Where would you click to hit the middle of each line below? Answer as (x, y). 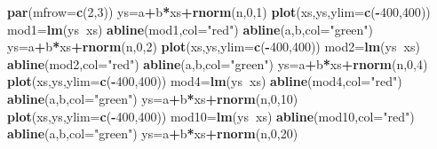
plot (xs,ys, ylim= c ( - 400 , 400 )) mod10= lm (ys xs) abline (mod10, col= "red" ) (211, 116)
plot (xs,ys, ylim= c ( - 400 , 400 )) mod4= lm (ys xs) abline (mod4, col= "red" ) (205, 81)
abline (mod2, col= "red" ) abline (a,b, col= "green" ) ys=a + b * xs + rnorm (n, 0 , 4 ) (218, 63)
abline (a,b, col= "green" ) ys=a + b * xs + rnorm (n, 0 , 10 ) (153, 98)
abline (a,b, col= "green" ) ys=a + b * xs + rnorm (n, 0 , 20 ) (153, 133)
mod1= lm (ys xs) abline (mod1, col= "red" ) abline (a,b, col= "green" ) (191, 29)
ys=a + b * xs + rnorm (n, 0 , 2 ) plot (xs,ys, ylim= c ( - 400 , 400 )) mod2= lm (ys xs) (214, 47)
